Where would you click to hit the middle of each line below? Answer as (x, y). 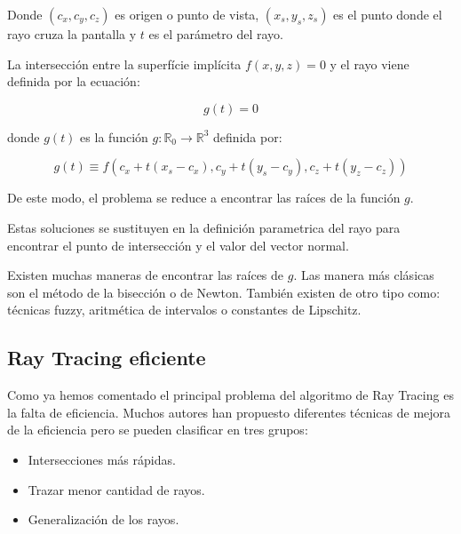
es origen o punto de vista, (187, 14)
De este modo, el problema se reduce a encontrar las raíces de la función (204, 198)
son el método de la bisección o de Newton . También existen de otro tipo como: (224, 292)
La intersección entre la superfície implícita (124, 64)
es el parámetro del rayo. (216, 34)
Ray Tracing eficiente (107, 358)
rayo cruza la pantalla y (72, 34)
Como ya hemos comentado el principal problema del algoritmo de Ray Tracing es (230, 395)
